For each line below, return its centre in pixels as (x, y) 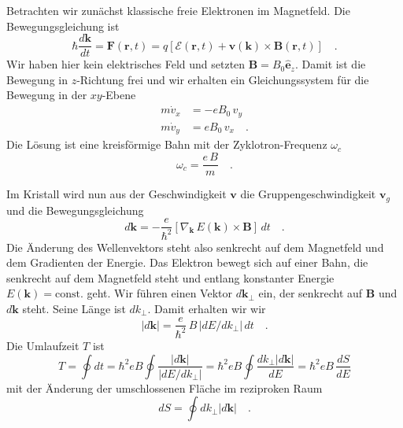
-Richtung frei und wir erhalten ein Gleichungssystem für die (223, 79)
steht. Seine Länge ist (74, 308)
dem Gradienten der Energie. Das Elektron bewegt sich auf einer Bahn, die (187, 262)
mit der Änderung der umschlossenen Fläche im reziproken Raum (165, 387)
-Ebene (119, 95)
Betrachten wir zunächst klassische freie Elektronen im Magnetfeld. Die (178, 10)
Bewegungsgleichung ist (63, 26)
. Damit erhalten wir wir (207, 308)
